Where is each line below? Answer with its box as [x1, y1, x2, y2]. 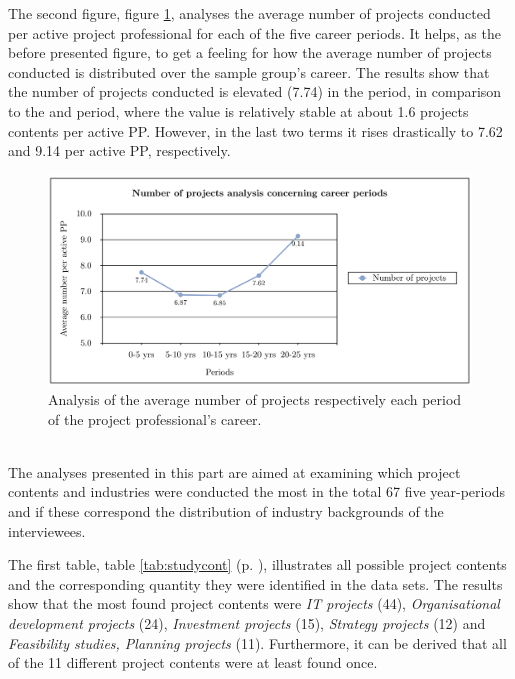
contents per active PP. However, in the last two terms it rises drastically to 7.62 [8, 120, 503, 141]
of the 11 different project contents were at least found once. [8, 652, 378, 673]
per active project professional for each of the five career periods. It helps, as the [8, 22, 501, 43]
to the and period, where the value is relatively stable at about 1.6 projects [8, 100, 469, 121]
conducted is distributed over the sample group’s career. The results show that [8, 61, 490, 82]
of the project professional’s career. [48, 408, 262, 429]
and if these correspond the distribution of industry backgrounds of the [8, 501, 444, 522]
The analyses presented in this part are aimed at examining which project [8, 461, 461, 482]
